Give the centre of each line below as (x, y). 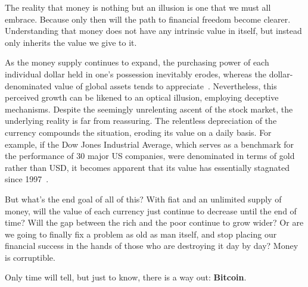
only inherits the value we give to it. (71, 42)
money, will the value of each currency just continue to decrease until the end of (151, 210)
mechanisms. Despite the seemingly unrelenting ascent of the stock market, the (149, 109)
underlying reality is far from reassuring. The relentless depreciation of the (141, 121)
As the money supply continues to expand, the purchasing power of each (137, 62)
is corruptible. (30, 257)
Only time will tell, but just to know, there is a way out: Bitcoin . (126, 277)
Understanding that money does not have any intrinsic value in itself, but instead (153, 31)
